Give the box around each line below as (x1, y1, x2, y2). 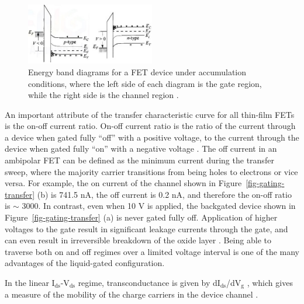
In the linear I (5, 277, 55, 288)
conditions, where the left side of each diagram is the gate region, (28, 77, 262, 89)
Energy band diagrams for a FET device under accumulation (28, 65, 247, 78)
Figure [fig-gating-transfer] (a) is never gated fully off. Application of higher (5, 211, 278, 223)
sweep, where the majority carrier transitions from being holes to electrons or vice (5, 165, 298, 177)
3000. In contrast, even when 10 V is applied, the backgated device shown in (22, 200, 296, 212)
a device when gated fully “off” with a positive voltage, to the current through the (5, 131, 299, 143)
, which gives (247, 277, 293, 288)
